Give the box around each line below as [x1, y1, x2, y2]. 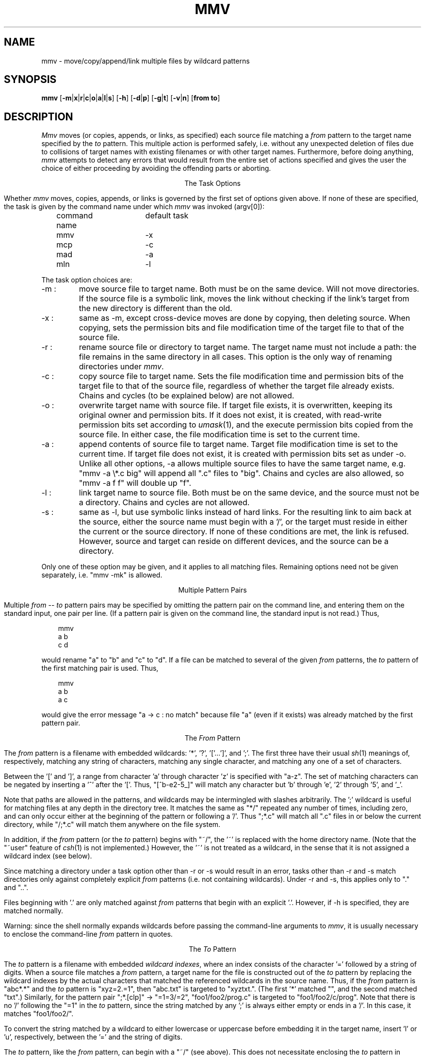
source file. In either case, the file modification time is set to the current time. [79, 429, 360, 440]
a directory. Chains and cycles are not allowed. [79, 497, 250, 508]
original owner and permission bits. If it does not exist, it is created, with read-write [79, 410, 382, 420]
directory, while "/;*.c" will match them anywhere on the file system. [4, 820, 221, 829]
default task [145, 211, 189, 221]
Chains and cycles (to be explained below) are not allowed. [79, 391, 294, 401]
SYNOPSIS [4, 73, 57, 86]
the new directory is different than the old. [79, 303, 232, 314]
